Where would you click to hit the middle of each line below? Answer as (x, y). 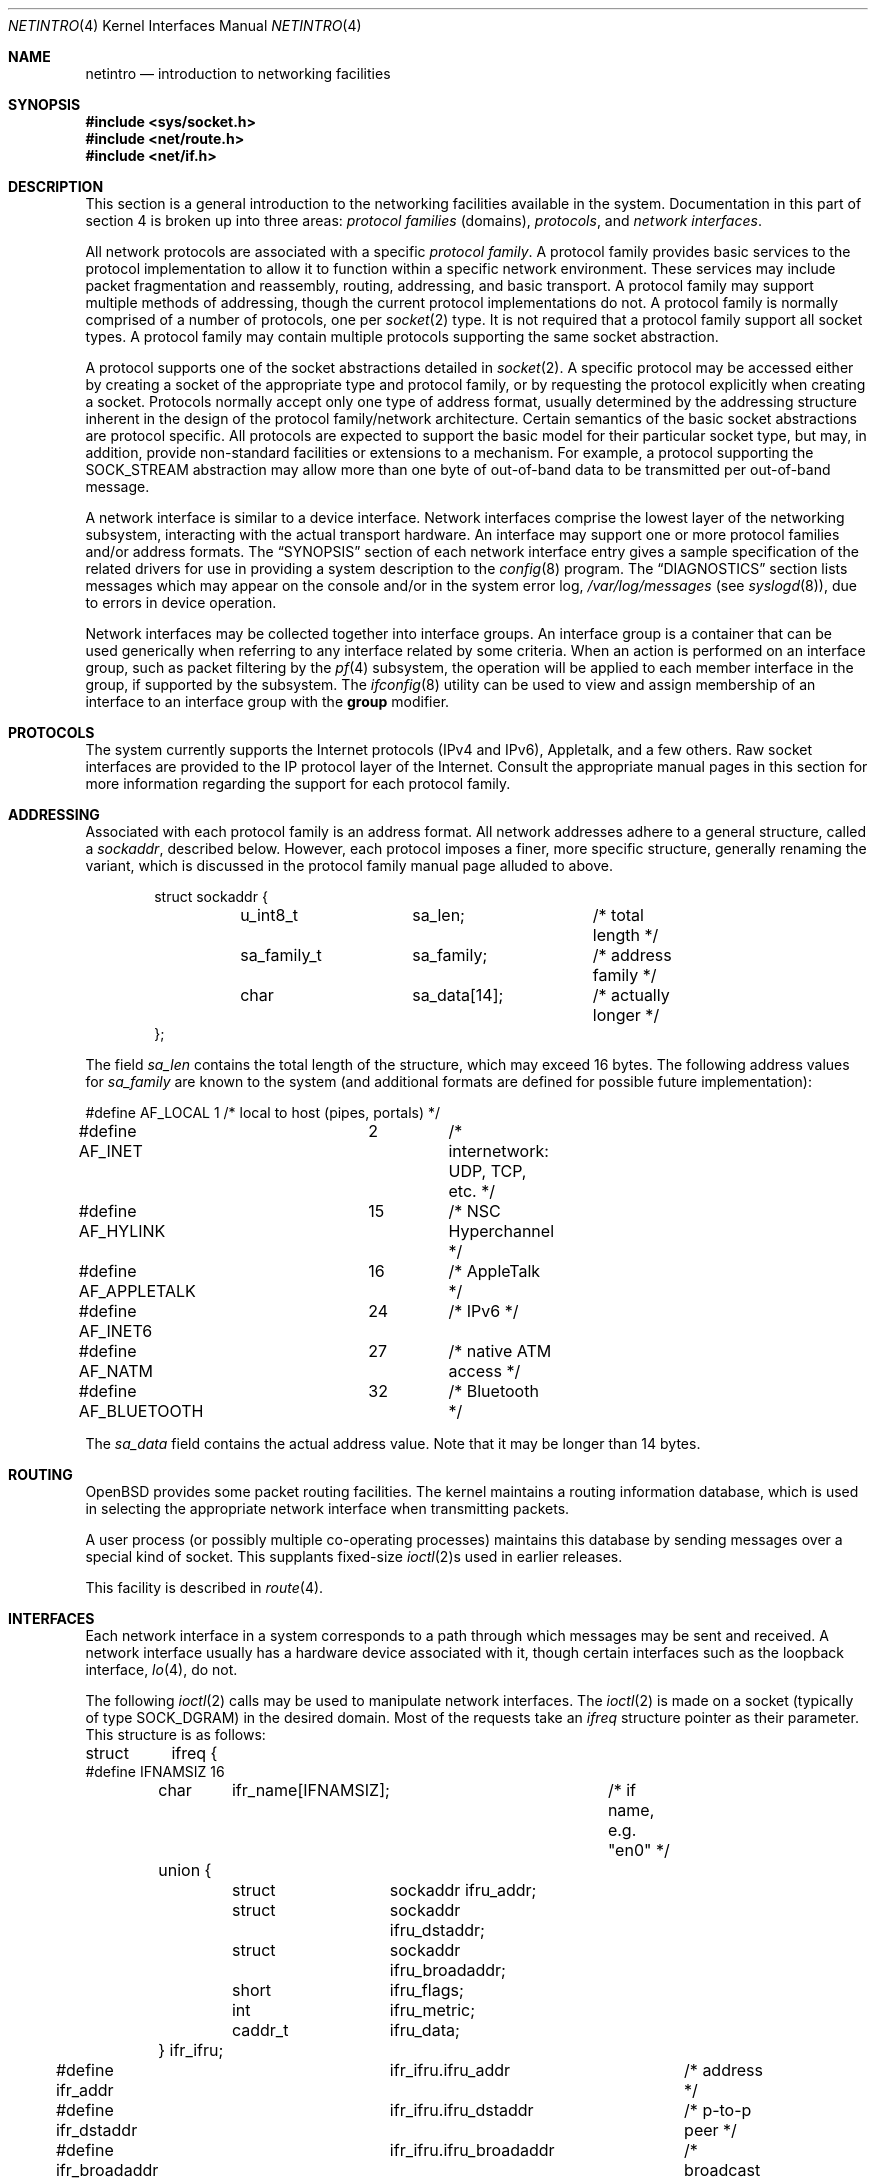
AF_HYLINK (122, 1231)
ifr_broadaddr (107, 2170)
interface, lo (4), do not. (161, 1669)
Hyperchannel (501, 1231)
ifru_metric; (432, 2010)
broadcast (722, 2170)
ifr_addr (84, 2090)
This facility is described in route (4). (204, 1587)
